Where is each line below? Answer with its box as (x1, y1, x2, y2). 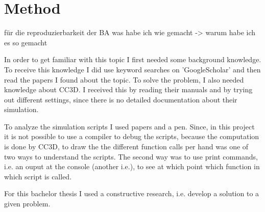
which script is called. (4, 171, 72, 181)
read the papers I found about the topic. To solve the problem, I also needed (4, 74, 244, 85)
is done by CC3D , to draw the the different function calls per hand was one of (4, 141, 249, 152)
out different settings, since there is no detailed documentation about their (4, 94, 237, 104)
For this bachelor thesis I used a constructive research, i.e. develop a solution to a (4, 188, 259, 199)
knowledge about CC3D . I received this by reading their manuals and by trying (4, 84, 253, 95)
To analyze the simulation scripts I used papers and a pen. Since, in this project (4, 121, 255, 131)
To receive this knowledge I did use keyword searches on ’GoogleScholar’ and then (4, 64, 261, 74)
